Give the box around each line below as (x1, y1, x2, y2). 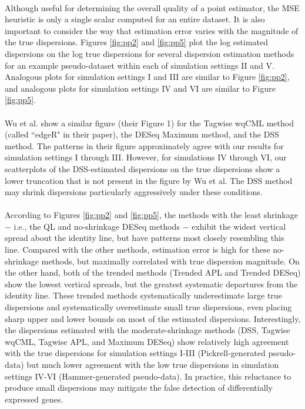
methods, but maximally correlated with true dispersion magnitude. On (41, 254, 300, 267)
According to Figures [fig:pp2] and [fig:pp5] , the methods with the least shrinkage (5, 209, 298, 221)
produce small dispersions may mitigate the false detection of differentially (5, 381, 273, 394)
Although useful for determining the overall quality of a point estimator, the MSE (5, 1, 300, 14)
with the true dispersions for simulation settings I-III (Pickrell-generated (5, 347, 266, 359)
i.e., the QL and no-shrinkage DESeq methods (14, 220, 180, 232)
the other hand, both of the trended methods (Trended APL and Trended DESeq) (5, 266, 301, 279)
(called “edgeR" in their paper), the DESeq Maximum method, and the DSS (5, 128, 279, 140)
